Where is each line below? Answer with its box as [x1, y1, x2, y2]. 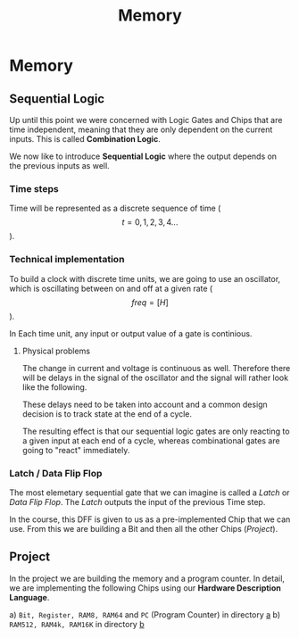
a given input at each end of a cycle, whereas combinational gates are [21, 435, 280, 446]
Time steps [9, 182, 60, 195]
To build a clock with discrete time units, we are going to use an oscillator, [9, 273, 281, 284]
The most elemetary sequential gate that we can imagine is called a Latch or [9, 487, 290, 498]
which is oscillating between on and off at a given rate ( [9, 283, 213, 294]
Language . [9, 592, 50, 602]
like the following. [21, 381, 87, 393]
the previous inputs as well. [9, 161, 110, 170]
